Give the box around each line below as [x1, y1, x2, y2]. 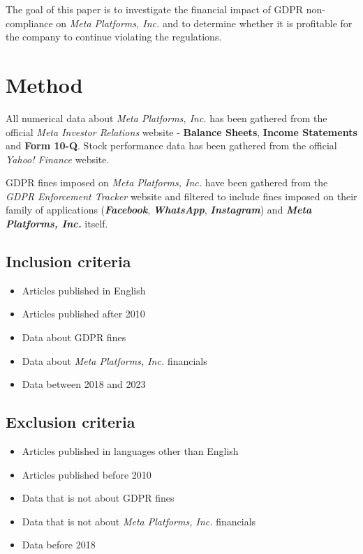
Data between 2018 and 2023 [22, 377, 146, 391]
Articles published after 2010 [22, 306, 145, 321]
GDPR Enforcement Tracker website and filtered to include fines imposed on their [6, 188, 357, 203]
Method [6, 70, 83, 98]
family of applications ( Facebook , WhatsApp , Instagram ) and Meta [6, 202, 312, 217]
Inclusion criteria [6, 250, 131, 272]
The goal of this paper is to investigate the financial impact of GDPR [6, 2, 304, 16]
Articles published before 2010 [22, 467, 151, 481]
